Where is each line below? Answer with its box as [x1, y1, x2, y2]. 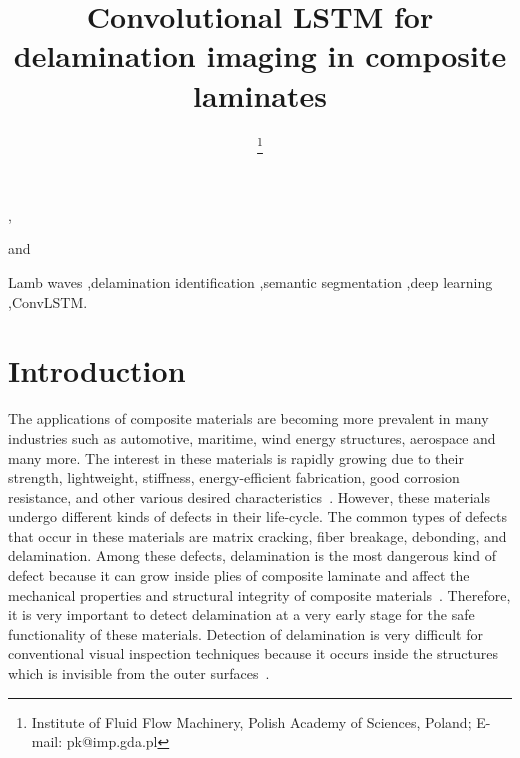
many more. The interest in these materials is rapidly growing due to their [8, 447, 464, 468]
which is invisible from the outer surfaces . [8, 663, 270, 684]
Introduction [8, 350, 186, 391]
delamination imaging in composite [13, 35, 507, 76]
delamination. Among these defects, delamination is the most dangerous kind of [8, 545, 497, 566]
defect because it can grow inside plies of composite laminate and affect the [8, 565, 470, 586]
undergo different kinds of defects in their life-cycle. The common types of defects [8, 506, 507, 527]
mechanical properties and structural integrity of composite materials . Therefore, [8, 584, 511, 605]
